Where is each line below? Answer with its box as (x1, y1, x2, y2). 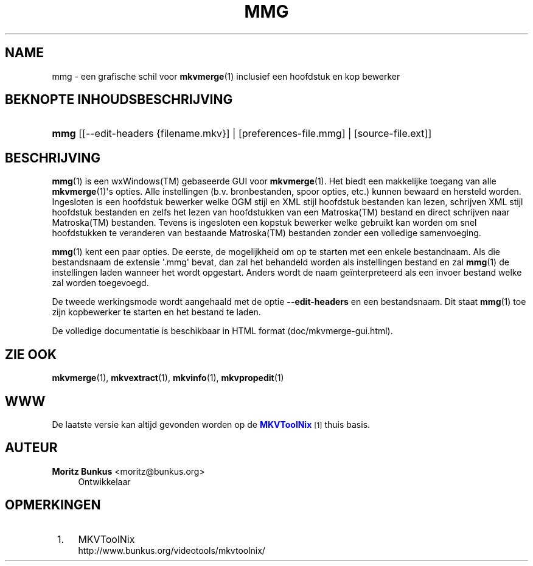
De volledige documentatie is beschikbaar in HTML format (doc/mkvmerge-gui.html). (52, 326, 393, 337)
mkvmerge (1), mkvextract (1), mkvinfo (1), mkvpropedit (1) (52, 372, 284, 383)
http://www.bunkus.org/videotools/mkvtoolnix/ (78, 545, 265, 556)
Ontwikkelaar (78, 476, 131, 487)
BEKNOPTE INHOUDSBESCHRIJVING (5, 92, 233, 108)
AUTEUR (5, 440, 58, 456)
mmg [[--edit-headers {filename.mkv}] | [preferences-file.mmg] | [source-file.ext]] (52, 127, 432, 140)
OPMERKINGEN (5, 497, 101, 513)
